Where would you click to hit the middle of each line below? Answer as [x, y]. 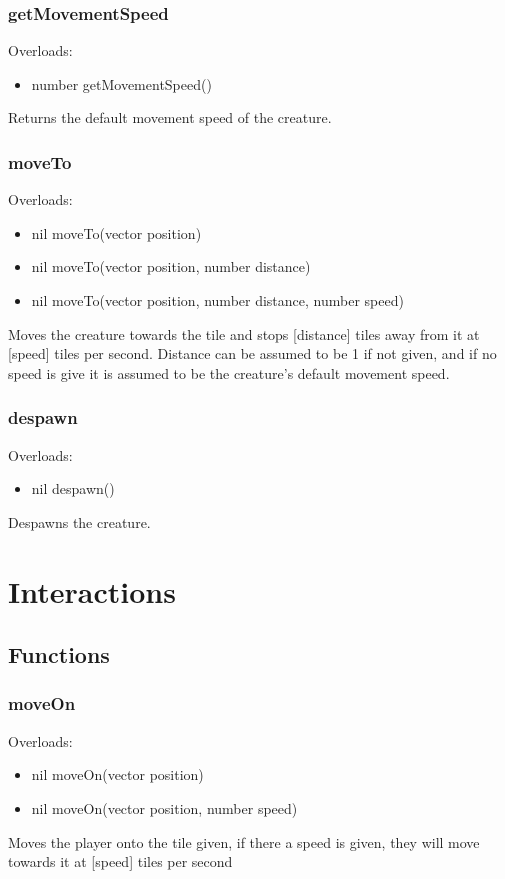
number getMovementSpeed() [121, 83]
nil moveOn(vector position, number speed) [164, 807]
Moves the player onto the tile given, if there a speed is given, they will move [244, 841]
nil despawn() [73, 488]
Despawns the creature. [79, 521]
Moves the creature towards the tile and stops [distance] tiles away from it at [244, 333]
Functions [59, 654]
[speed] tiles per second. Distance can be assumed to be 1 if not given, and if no [252, 353]
